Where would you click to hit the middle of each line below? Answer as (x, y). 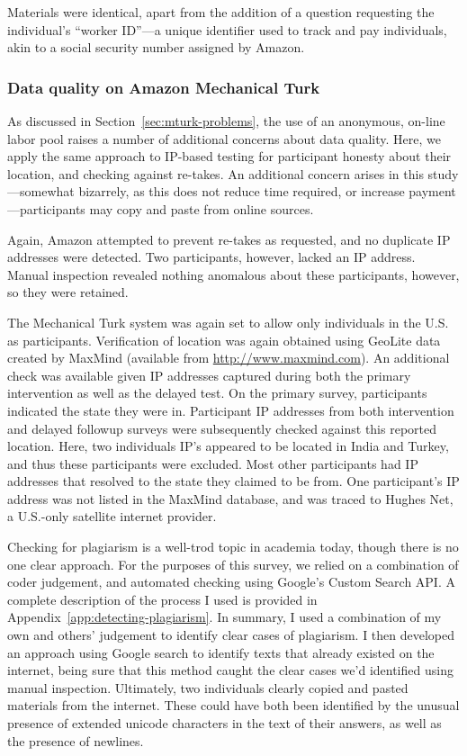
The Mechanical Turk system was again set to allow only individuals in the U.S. (228, 322)
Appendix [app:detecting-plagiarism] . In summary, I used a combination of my (225, 617)
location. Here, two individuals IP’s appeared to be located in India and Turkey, (228, 446)
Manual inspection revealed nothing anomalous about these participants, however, (233, 274)
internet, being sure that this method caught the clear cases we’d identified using (230, 670)
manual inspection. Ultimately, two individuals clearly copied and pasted (208, 687)
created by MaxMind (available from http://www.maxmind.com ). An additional (229, 358)
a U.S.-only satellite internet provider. (112, 516)
